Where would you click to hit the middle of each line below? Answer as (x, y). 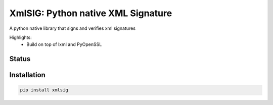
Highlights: (21, 37)
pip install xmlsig (44, 90)
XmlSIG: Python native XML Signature (91, 13)
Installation (27, 75)
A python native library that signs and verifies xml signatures (73, 28)
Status (20, 59)
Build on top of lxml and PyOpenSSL (64, 44)
